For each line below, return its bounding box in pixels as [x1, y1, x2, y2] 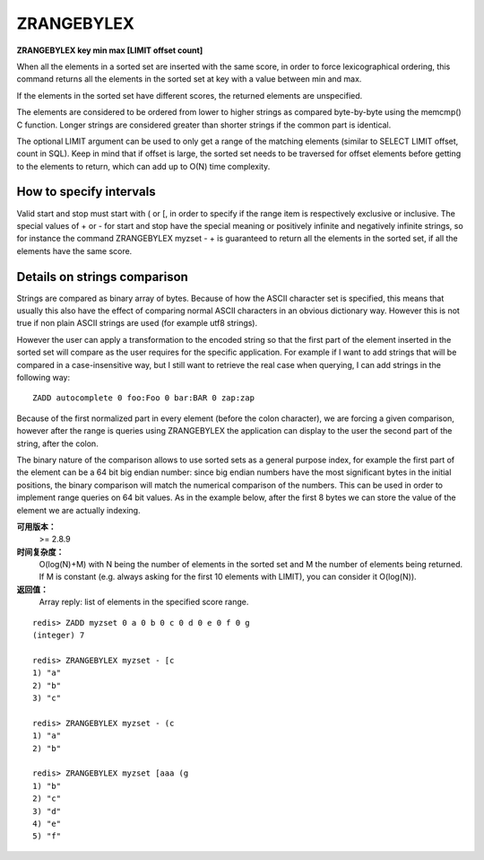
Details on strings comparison [16, 269, 188, 285]
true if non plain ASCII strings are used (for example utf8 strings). [16, 318, 258, 329]
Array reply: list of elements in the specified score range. [39, 597, 249, 608]
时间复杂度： [16, 546, 65, 557]
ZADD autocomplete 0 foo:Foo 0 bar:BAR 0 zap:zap [32, 393, 255, 403]
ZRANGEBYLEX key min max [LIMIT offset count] [16, 45, 203, 56]
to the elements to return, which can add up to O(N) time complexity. [16, 161, 271, 171]
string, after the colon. [16, 438, 99, 449]
